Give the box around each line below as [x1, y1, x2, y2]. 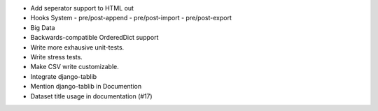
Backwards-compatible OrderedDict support [30, 34, 159, 42]
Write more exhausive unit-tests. [30, 43, 125, 52]
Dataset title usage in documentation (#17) [30, 91, 153, 101]
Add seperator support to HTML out [30, 4, 134, 12]
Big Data [30, 23, 55, 31]
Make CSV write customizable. [30, 63, 119, 71]
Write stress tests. [30, 52, 83, 61]
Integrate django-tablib [30, 72, 97, 80]
